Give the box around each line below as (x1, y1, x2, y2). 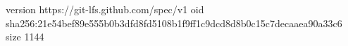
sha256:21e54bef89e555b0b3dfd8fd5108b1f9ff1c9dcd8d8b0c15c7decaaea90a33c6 (6, 15, 342, 30)
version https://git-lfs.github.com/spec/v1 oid (6, 2, 204, 16)
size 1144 (6, 29, 44, 44)
